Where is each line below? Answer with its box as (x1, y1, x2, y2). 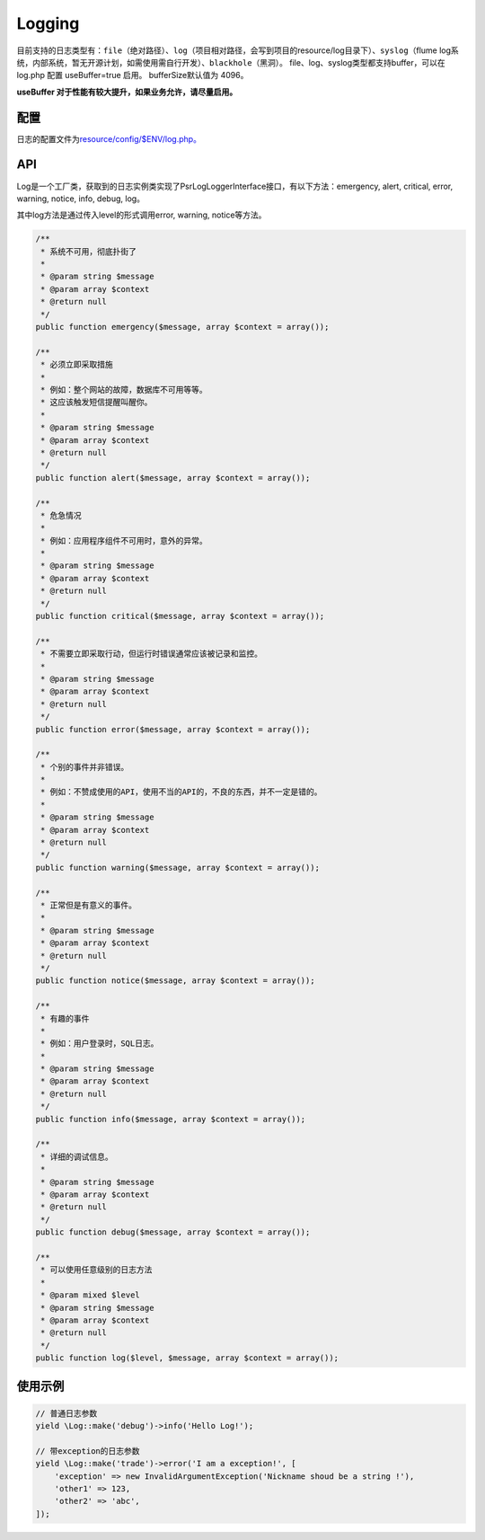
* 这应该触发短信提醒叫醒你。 (40, 397, 153, 408)
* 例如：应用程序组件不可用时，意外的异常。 (40, 535, 207, 545)
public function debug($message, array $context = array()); (35, 1227, 311, 1237)
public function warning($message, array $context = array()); (35, 863, 321, 872)
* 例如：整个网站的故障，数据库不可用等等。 (40, 385, 207, 394)
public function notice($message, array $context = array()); (35, 976, 315, 986)
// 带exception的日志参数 (35, 1446, 140, 1456)
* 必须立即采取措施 (40, 359, 113, 370)
